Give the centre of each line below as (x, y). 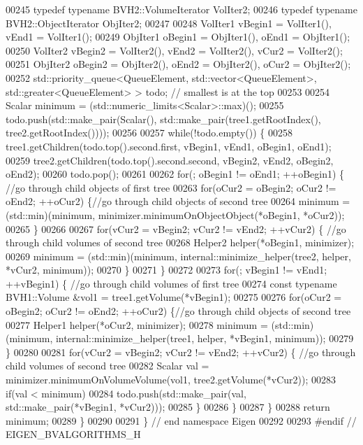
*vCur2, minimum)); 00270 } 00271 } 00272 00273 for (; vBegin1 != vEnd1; (166, 270)
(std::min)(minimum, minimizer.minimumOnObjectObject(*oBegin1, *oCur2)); (175, 214)
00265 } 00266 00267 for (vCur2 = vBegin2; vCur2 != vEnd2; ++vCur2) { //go (176, 228)
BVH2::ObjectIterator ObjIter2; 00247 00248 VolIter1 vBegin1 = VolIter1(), (169, 23)
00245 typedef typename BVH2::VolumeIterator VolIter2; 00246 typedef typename (181, 9)
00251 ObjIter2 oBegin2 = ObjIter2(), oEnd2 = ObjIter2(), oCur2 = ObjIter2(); (178, 64)
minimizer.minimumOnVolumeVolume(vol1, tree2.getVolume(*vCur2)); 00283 (171, 380)
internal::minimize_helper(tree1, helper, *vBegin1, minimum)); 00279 (205, 338)
